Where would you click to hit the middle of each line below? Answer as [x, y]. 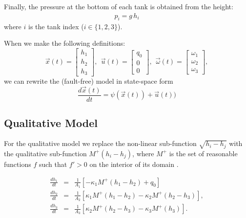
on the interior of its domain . [134, 164]
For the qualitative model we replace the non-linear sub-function [100, 143]
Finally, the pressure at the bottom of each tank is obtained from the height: [119, 6]
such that [53, 164]
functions [18, 164]
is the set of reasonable [203, 153]
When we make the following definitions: [65, 43]
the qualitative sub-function [45, 153]
